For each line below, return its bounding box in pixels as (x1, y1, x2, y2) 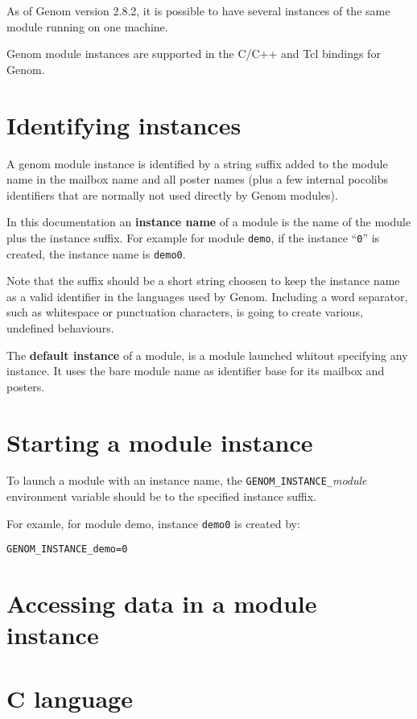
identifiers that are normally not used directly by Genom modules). (6, 186, 338, 203)
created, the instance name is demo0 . (6, 245, 186, 262)
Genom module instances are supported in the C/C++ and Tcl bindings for (6, 45, 381, 62)
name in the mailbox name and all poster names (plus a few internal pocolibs (6, 171, 389, 188)
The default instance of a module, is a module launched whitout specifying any (6, 346, 408, 363)
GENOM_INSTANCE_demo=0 (6, 543, 128, 556)
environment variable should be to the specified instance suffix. (6, 488, 316, 505)
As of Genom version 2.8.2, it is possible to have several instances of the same (6, 2, 390, 19)
